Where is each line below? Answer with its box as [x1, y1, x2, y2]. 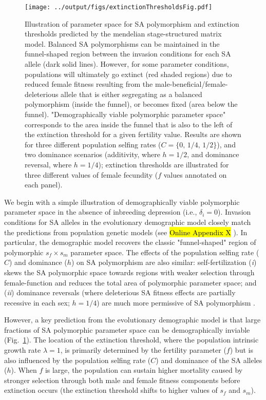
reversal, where [25, 159, 72, 169]
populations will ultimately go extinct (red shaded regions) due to [25, 68, 232, 79]
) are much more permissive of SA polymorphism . [97, 297, 255, 308]
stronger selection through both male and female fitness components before [4, 374, 240, 385]
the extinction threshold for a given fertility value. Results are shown [25, 129, 241, 140]
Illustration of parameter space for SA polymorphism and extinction [25, 18, 239, 29]
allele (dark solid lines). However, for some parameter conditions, [25, 59, 229, 69]
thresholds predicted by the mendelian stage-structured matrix [25, 28, 222, 39]
